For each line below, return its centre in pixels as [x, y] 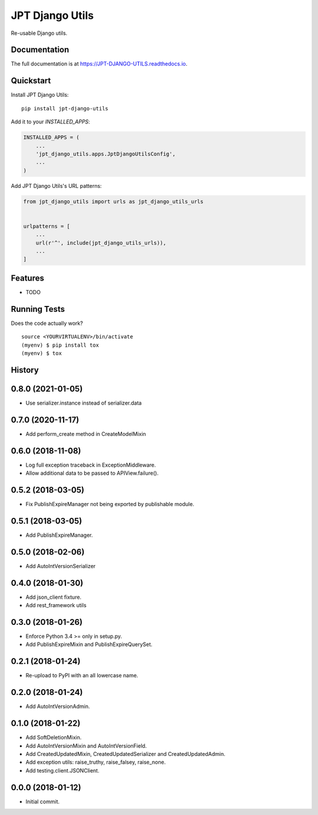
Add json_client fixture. [54, 597]
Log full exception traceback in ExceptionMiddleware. [91, 465]
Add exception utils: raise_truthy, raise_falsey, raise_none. [96, 762]
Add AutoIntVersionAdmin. [58, 706]
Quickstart [31, 81]
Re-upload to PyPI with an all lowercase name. [82, 676]
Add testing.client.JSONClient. [62, 770]
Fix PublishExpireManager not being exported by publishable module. [110, 504]
